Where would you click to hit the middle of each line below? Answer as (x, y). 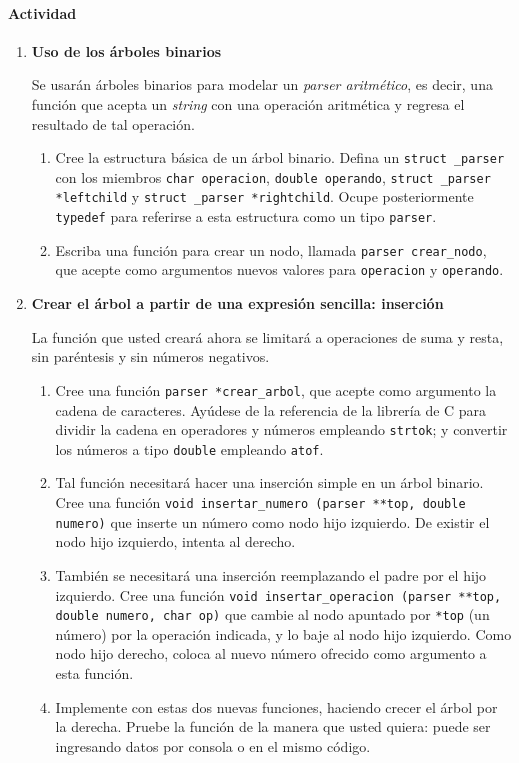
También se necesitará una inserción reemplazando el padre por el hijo (271, 574)
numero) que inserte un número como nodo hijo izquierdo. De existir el (272, 521)
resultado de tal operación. (113, 123)
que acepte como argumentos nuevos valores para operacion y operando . (279, 269)
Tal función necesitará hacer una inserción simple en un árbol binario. (269, 482)
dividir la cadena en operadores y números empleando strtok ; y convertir (281, 429)
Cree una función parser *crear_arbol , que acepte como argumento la (276, 389)
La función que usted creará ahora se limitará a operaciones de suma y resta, (267, 336)
